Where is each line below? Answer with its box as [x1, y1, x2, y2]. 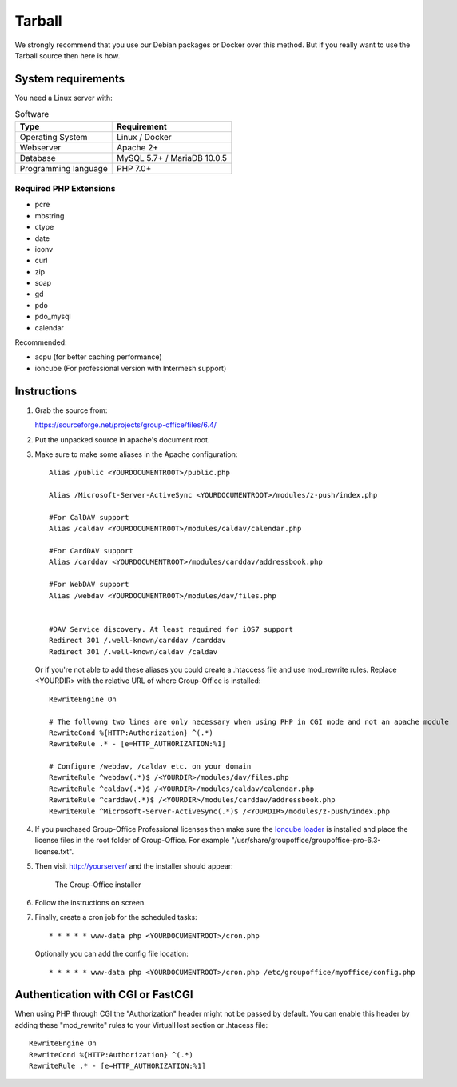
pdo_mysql [34, 312, 71, 322]
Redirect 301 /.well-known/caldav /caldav [49, 647, 218, 656]
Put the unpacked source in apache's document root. [34, 434, 210, 444]
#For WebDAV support [49, 580, 129, 589]
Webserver [19, 142, 62, 153]
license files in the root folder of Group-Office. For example [34, 836, 230, 845]
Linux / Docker [116, 131, 172, 142]
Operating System [19, 131, 88, 142]
